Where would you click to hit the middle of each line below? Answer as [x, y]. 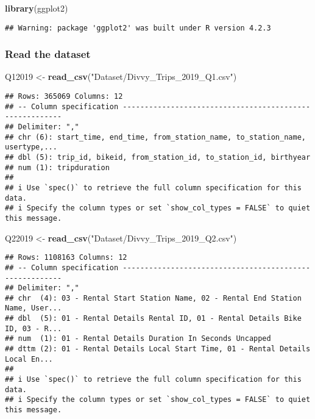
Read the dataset [48, 54]
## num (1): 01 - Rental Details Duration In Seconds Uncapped [138, 339]
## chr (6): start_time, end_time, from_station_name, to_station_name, [155, 137]
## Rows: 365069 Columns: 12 [64, 97]
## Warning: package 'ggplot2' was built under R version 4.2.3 [138, 28]
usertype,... [31, 147]
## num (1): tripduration [57, 167]
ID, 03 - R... [34, 328]
